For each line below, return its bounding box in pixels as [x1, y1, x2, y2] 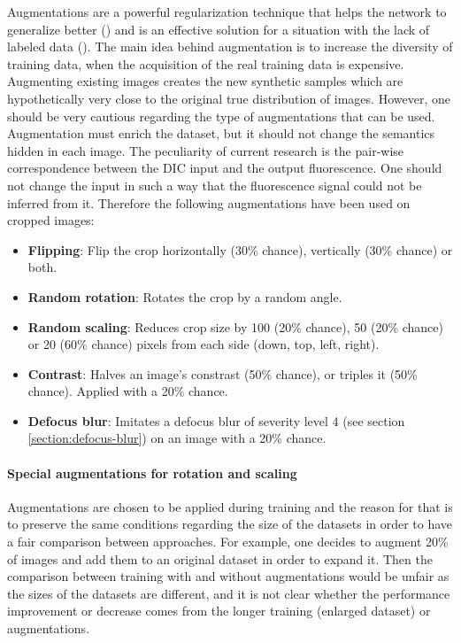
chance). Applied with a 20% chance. [27, 382, 228, 400]
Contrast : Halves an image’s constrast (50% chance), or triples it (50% [27, 364, 418, 383]
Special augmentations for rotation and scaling [7, 463, 297, 482]
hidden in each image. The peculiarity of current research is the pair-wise [7, 141, 404, 159]
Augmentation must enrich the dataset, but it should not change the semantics [7, 124, 435, 143]
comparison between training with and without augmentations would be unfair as [7, 567, 449, 585]
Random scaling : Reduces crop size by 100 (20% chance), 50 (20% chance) [27, 317, 443, 336]
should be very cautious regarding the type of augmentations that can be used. [7, 106, 435, 125]
